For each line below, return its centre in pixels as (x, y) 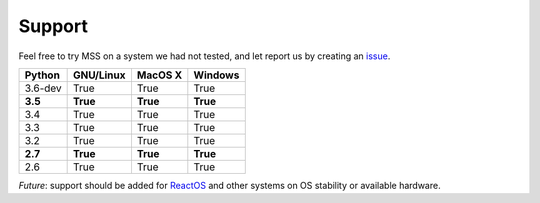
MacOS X (159, 75)
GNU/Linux (99, 75)
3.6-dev (43, 88)
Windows (216, 75)
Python (42, 75)
